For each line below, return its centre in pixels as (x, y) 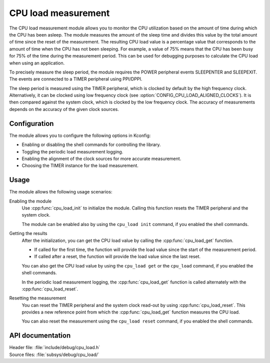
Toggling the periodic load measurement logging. (72, 151)
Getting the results (28, 233)
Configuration (31, 123)
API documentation (40, 336)
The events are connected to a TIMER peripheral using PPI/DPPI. (76, 79)
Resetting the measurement (38, 298)
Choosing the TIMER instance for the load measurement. (80, 165)
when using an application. (37, 63)
